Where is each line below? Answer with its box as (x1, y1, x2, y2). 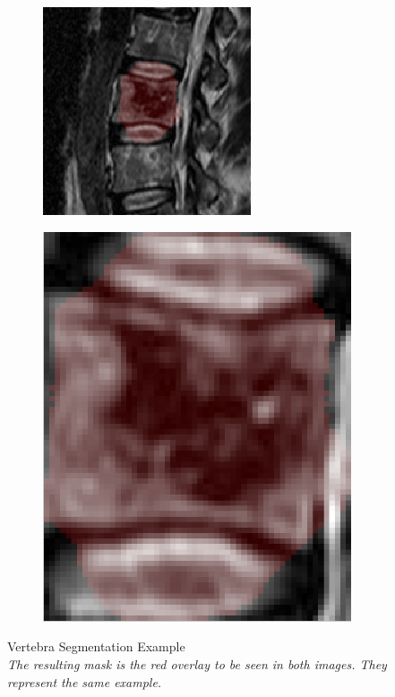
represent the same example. (7, 672, 162, 691)
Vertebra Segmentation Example (7, 637, 185, 656)
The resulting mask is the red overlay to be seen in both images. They (7, 654, 387, 673)
